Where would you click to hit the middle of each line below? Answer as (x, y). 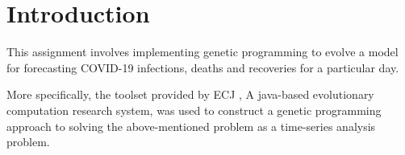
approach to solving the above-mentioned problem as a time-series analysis (191, 126)
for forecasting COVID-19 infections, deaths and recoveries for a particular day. (203, 67)
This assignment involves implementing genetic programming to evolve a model (202, 52)
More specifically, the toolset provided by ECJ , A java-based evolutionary (190, 94)
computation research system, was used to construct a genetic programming (194, 110)
